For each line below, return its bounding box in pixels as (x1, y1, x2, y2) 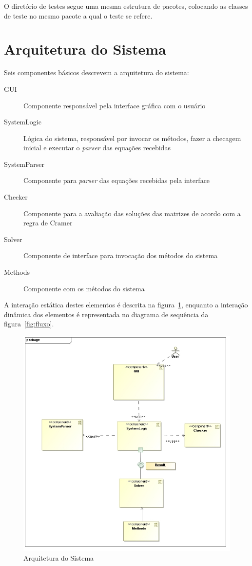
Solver (4, 234, 22, 244)
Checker (4, 192, 28, 202)
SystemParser (4, 159, 44, 169)
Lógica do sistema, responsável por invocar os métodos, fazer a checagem (23, 133, 241, 143)
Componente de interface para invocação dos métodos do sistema (23, 250, 218, 261)
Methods (4, 267, 30, 277)
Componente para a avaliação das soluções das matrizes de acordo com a (23, 208, 241, 218)
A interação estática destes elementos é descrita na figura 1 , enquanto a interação (4, 300, 248, 310)
